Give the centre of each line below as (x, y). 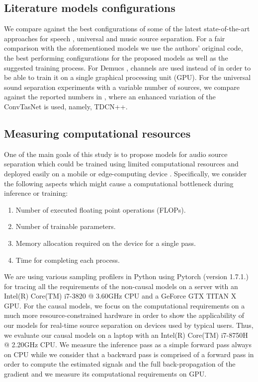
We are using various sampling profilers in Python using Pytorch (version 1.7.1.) (126, 276)
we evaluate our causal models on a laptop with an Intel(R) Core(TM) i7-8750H (126, 335)
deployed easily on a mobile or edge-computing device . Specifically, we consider (126, 173)
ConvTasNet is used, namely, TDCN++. (66, 106)
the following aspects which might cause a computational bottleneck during (119, 183)
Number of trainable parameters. (66, 226)
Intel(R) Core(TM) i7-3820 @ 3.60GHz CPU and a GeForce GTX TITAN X (120, 296)
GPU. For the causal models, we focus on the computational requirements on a (125, 305)
